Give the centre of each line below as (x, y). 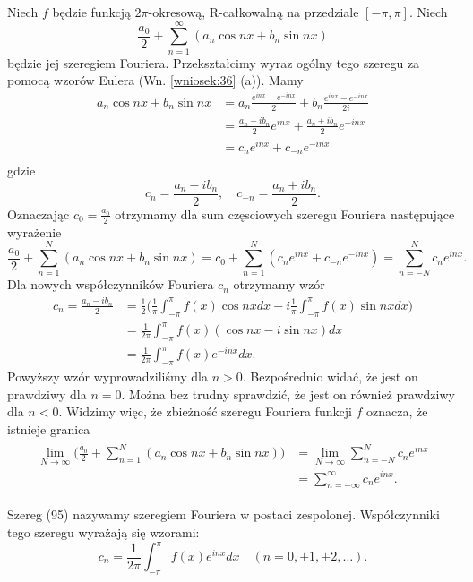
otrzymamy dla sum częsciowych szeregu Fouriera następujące (285, 214)
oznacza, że (397, 411)
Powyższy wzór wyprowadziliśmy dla (108, 377)
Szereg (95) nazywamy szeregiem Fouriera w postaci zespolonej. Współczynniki (224, 514)
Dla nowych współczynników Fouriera (111, 284)
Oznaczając (39, 214)
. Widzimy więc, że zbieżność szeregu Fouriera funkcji (205, 411)
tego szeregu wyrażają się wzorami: (103, 531)
